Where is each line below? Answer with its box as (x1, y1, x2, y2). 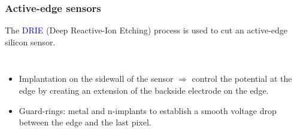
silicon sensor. (5, 35, 56, 48)
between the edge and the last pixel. (19, 116, 151, 128)
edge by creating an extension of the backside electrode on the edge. (19, 84, 269, 96)
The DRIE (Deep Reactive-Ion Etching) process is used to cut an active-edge (5, 24, 288, 36)
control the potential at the (192, 72, 292, 85)
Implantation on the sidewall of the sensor (19, 72, 174, 85)
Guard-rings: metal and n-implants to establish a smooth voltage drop (19, 104, 277, 116)
